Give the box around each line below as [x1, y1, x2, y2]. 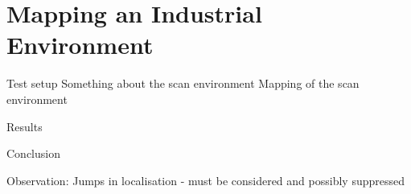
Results [6, 118, 43, 134]
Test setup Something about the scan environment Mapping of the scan [6, 75, 360, 92]
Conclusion [6, 145, 60, 162]
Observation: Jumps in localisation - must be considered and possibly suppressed [6, 171, 405, 188]
